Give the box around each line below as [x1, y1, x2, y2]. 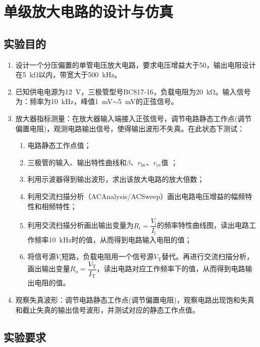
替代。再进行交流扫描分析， [162, 251, 254, 262]
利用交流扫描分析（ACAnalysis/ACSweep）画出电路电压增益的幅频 [27, 190, 245, 201]
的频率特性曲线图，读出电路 [157, 220, 249, 230]
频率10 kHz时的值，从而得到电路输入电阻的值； [34, 234, 192, 244]
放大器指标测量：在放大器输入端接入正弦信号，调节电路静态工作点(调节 [15, 113, 252, 123]
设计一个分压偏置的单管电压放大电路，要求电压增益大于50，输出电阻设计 [15, 59, 256, 70]
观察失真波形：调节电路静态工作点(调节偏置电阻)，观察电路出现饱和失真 [15, 294, 254, 305]
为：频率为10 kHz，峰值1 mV [15, 96, 113, 107]
